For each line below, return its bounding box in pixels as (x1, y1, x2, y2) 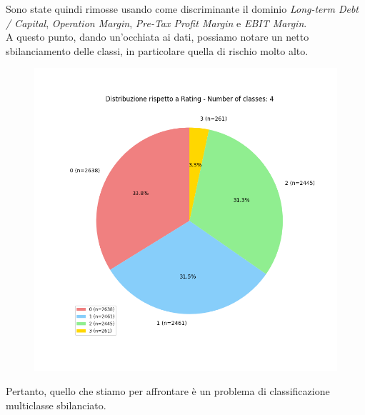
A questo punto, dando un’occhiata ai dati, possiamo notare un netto (6, 29, 309, 44)
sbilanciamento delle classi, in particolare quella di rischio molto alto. (6, 43, 309, 58)
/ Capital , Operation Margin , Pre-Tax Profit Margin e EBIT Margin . (6, 15, 307, 30)
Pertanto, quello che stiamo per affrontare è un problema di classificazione (6, 383, 330, 398)
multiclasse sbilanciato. (6, 397, 106, 412)
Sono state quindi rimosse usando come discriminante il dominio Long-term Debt (6, 1, 359, 16)
